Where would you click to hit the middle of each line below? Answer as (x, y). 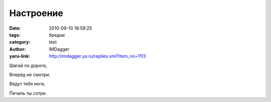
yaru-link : (20, 56)
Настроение (36, 13)
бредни (57, 35)
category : (20, 42)
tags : (15, 35)
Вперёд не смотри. (30, 74)
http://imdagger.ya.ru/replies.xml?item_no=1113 (98, 56)
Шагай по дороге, (28, 65)
